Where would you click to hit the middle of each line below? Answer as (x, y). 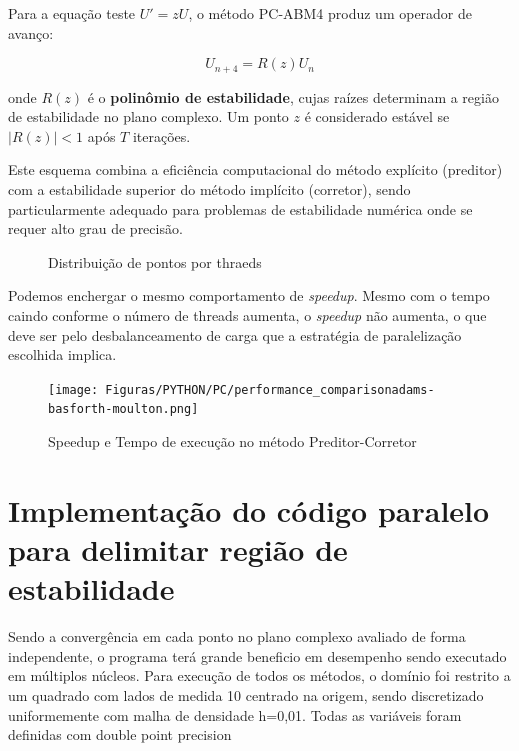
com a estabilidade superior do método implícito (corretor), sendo (209, 189)
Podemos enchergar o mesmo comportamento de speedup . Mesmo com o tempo (249, 295)
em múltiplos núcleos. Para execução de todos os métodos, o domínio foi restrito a (259, 675)
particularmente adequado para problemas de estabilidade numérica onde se (240, 208)
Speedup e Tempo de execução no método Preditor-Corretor (232, 441)
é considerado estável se (377, 116)
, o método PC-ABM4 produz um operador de (330, 13)
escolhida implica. (62, 354)
